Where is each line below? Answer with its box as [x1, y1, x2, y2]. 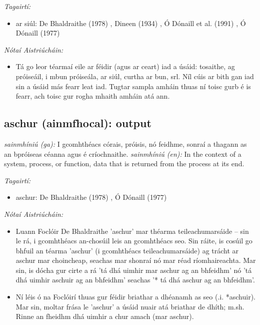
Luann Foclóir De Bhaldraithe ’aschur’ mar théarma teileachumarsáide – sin [15, 225, 249, 236]
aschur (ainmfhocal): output [4, 115, 151, 131]
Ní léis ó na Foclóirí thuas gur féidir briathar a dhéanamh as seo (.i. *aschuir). [15, 291, 255, 302]
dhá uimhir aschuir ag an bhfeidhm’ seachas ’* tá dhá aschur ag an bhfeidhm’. [15, 274, 255, 285]
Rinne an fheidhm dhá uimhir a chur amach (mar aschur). [15, 311, 194, 321]
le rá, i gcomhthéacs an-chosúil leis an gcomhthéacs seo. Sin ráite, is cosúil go [15, 235, 252, 246]
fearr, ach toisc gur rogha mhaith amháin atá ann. [15, 91, 170, 101]
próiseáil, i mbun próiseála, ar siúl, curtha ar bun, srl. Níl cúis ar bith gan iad [15, 71, 254, 81]
